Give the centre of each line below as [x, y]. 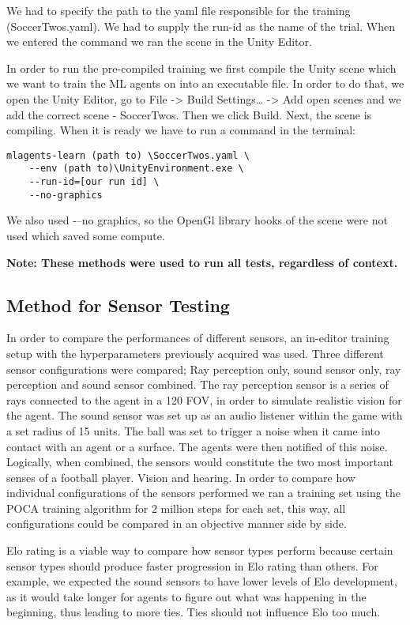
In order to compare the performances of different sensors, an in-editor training [198, 338]
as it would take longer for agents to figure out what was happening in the [186, 596]
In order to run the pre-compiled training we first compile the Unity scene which [201, 68]
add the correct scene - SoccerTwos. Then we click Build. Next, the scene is [189, 114]
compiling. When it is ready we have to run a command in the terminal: [181, 130]
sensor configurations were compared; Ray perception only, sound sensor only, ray [204, 369]
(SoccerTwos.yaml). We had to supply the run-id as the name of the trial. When [201, 26]
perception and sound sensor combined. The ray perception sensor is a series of [197, 384]
